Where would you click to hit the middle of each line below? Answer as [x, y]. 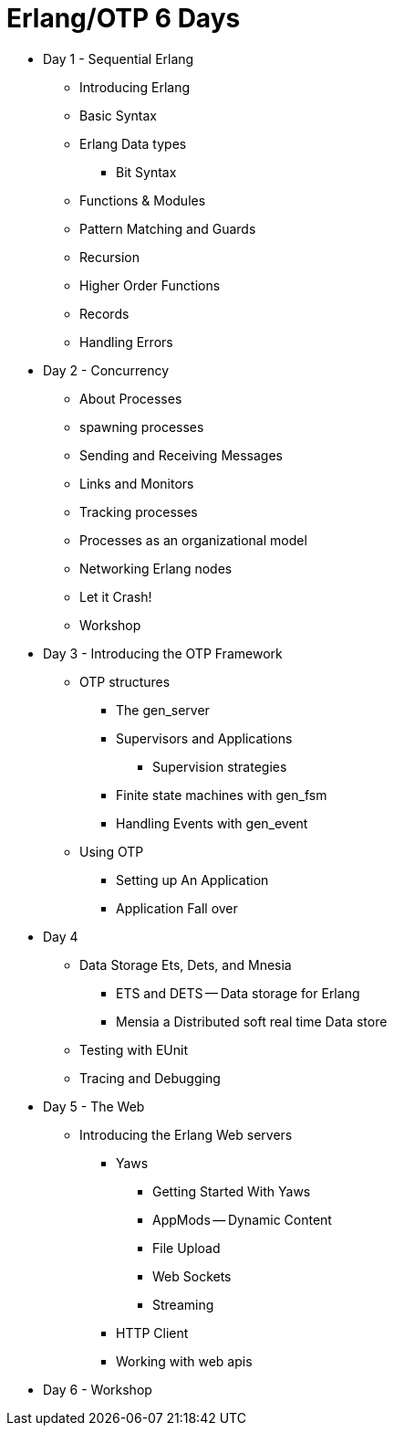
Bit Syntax [146, 172]
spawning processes [142, 427]
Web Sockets [192, 1276]
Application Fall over [177, 908]
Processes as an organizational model [193, 540]
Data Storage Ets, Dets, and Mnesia [186, 964]
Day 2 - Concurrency [106, 370]
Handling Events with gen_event [212, 823]
